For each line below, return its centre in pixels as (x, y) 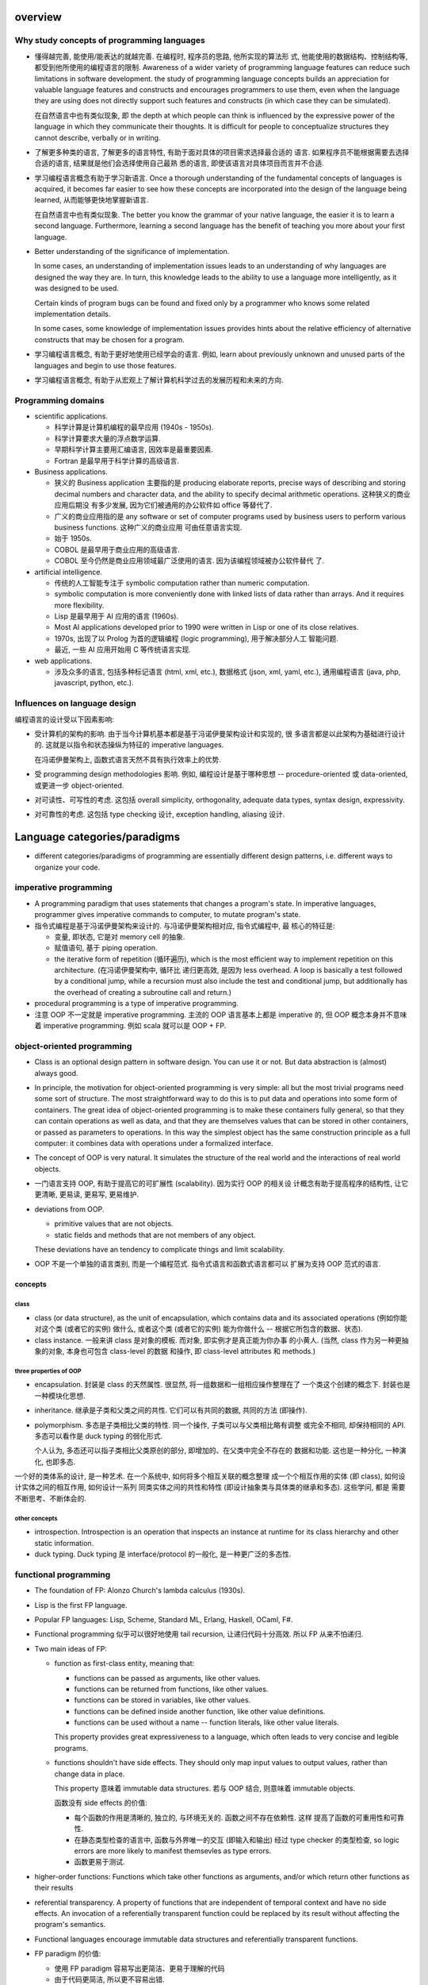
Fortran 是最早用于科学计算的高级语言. (117, 461)
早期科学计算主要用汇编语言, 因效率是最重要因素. (134, 449)
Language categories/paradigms (97, 837)
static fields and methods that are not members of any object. (155, 1235)
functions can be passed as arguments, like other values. (167, 1678)
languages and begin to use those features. (105, 365)
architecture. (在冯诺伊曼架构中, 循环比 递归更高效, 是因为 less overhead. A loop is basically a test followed (229, 970)
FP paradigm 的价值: (68, 1954)
